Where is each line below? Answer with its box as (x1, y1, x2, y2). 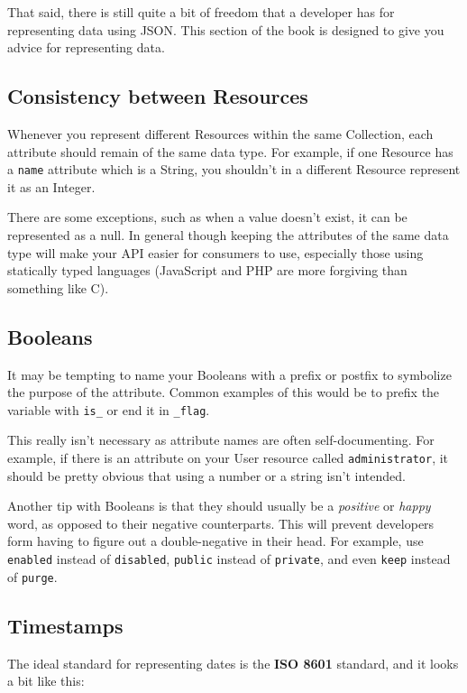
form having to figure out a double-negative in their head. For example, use (7, 531, 424, 550)
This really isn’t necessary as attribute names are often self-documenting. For (7, 430, 435, 449)
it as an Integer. (7, 177, 96, 196)
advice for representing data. (7, 38, 165, 57)
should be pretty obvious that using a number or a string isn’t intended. (7, 466, 406, 485)
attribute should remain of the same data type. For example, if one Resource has (7, 142, 453, 161)
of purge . (7, 567, 58, 586)
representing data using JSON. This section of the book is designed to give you (7, 20, 444, 39)
